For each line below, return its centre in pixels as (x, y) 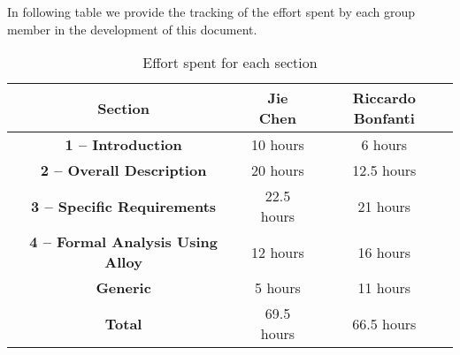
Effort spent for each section (230, 63)
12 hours (278, 252)
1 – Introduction (123, 145)
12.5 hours (384, 170)
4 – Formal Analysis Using (123, 242)
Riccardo (384, 98)
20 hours (278, 170)
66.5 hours (384, 323)
